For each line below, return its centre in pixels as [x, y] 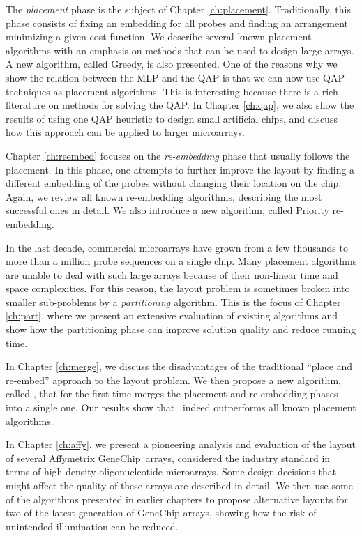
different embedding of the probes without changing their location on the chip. [174, 183]
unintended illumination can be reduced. [92, 526]
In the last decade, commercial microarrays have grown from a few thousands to [177, 247]
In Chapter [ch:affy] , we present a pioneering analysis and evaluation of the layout [181, 444]
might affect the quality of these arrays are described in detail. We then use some [179, 485]
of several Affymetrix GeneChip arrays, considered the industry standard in [168, 458]
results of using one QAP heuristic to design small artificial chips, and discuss [172, 118]
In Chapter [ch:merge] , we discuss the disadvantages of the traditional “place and [179, 366]
